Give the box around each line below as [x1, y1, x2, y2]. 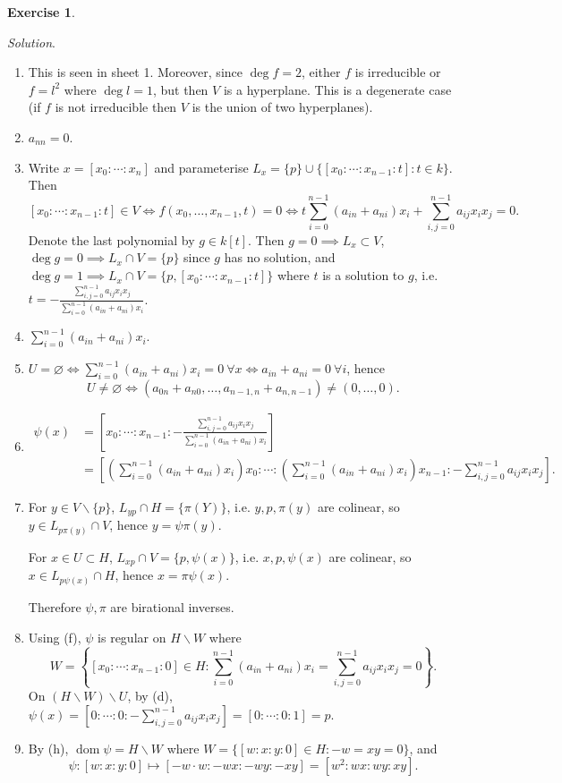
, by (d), [127, 686, 173, 705]
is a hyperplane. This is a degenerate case [223, 80, 452, 98]
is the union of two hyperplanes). [192, 98, 373, 116]
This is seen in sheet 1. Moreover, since [28, 63, 243, 81]
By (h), [28, 738, 69, 757]
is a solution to [322, 266, 404, 285]
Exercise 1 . [7, 3, 75, 21]
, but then [152, 80, 209, 98]
